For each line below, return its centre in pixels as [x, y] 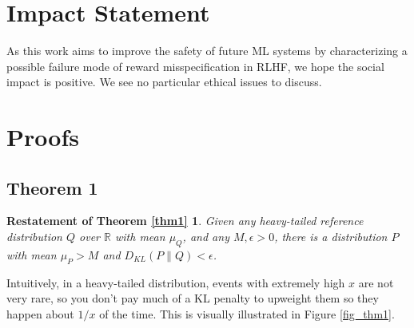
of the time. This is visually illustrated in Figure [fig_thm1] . [247, 313]
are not [376, 282]
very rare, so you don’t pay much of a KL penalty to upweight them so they [193, 298]
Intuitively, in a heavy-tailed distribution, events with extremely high [176, 282]
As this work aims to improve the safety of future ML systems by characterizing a [207, 51]
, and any [206, 237]
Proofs [43, 137]
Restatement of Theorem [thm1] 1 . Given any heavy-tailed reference [185, 221]
